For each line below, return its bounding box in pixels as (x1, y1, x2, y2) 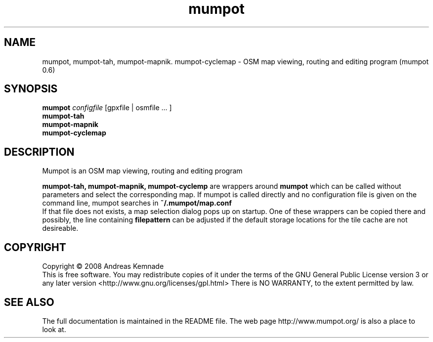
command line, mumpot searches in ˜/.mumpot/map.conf (42, 199, 232, 208)
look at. (42, 325, 66, 334)
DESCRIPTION (4, 145, 75, 158)
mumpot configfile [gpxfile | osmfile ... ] (42, 103, 172, 112)
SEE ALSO (4, 296, 54, 308)
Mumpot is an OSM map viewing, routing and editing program (42, 167, 243, 175)
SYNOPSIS (4, 83, 58, 95)
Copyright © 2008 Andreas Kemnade (42, 262, 164, 271)
